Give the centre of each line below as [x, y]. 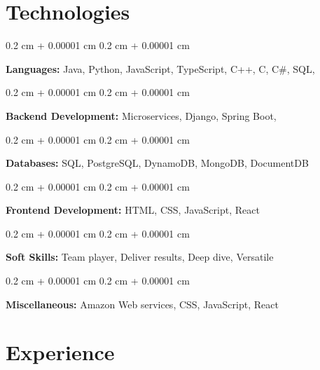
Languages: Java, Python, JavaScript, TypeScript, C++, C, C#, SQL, [160, 68]
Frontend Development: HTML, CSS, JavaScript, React [133, 210]
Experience [60, 352]
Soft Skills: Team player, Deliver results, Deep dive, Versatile [140, 257]
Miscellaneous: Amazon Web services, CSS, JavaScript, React [142, 304]
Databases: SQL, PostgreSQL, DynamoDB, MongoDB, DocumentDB [157, 163]
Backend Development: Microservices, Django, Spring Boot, [141, 115]
